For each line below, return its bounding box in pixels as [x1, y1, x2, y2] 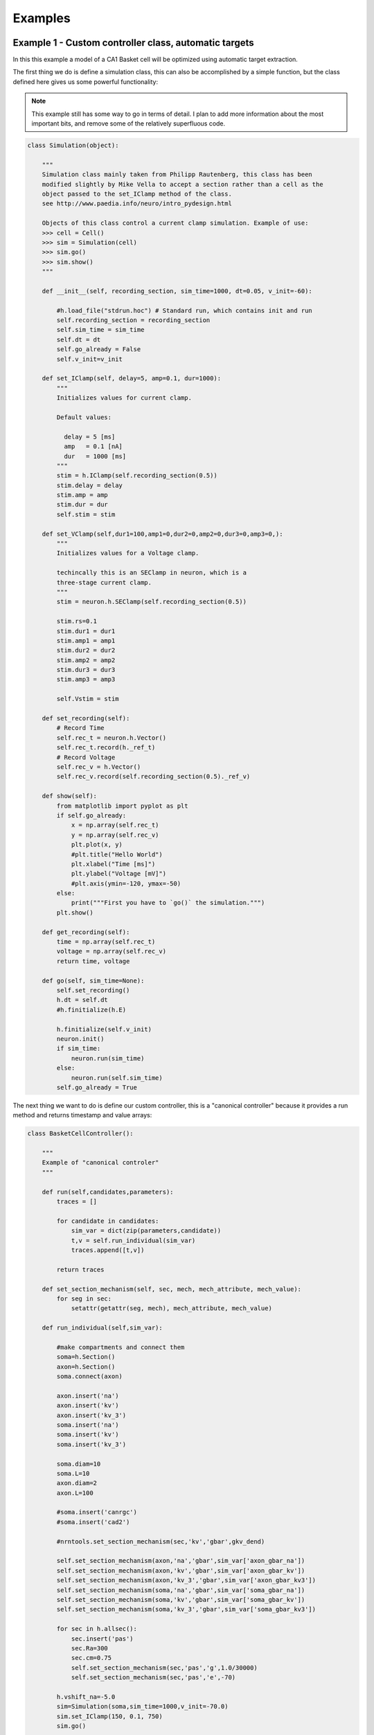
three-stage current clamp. [56, 578, 152, 586]
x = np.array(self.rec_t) [71, 821, 159, 829]
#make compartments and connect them [56, 1343, 185, 1351]
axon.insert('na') [56, 1391, 119, 1400]
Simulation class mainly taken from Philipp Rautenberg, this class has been [42, 171, 313, 178]
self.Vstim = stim [56, 695, 119, 703]
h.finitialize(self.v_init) [56, 1025, 152, 1033]
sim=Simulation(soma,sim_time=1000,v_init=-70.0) [56, 1702, 229, 1711]
